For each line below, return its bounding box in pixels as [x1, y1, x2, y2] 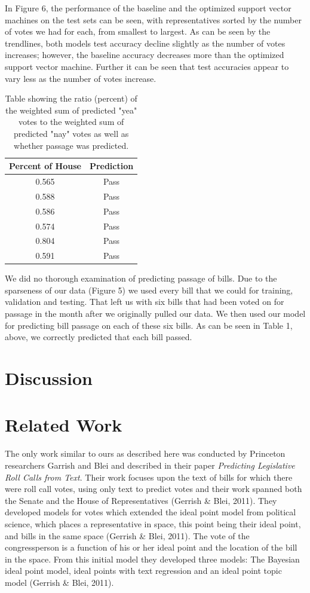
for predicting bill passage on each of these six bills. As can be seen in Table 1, [5, 319, 293, 331]
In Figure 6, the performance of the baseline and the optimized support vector [5, 2, 291, 14]
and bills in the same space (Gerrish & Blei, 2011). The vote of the [5, 529, 250, 542]
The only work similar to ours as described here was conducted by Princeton [5, 447, 286, 460]
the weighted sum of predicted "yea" [5, 103, 137, 116]
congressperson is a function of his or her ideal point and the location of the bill [5, 541, 297, 554]
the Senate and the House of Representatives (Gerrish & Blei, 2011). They [5, 494, 277, 506]
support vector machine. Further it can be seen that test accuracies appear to [5, 60, 289, 72]
